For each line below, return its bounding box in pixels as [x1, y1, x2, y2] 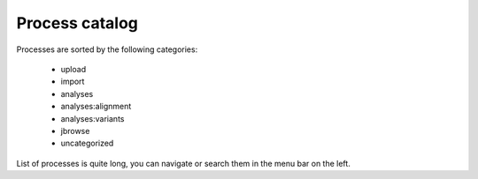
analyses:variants [60, 113, 125, 123]
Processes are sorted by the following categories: [16, 44, 198, 55]
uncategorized [60, 138, 114, 149]
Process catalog [16, 13, 139, 33]
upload [60, 63, 87, 74]
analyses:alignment [60, 101, 132, 112]
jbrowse [60, 125, 90, 136]
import [60, 76, 85, 87]
